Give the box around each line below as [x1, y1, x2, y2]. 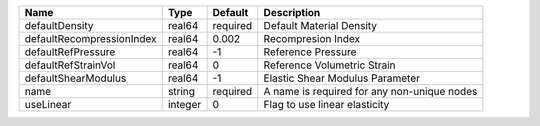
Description [263, 6, 321, 19]
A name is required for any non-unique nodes [263, 85, 478, 98]
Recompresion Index [263, 32, 360, 45]
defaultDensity [24, 19, 94, 32]
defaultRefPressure [24, 45, 116, 59]
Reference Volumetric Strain [263, 58, 396, 72]
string [167, 85, 195, 98]
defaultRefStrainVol [24, 58, 116, 72]
